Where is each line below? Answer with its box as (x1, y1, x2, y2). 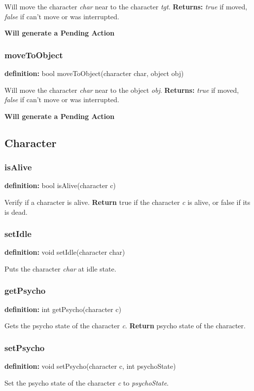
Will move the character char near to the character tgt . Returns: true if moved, (4, 1, 248, 11)
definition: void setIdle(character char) (4, 247, 125, 257)
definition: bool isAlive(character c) (4, 180, 116, 191)
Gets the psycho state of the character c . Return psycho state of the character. (4, 320, 246, 331)
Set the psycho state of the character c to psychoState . (4, 377, 169, 388)
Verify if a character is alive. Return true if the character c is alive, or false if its (4, 196, 251, 207)
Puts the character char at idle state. (4, 263, 116, 274)
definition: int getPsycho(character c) (4, 304, 121, 314)
